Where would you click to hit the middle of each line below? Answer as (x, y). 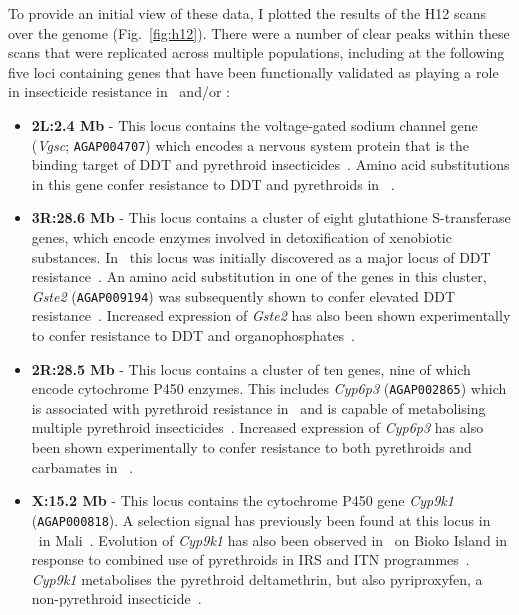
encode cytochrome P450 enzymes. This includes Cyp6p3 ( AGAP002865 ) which (269, 388)
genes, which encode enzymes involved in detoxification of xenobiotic (241, 237)
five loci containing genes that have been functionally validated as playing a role (253, 71)
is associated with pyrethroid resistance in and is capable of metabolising (258, 407)
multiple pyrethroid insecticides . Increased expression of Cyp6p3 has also (257, 427)
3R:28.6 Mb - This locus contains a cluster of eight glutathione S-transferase (271, 217)
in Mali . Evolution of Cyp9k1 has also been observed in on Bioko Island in (273, 539)
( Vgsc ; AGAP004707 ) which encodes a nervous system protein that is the (250, 144)
